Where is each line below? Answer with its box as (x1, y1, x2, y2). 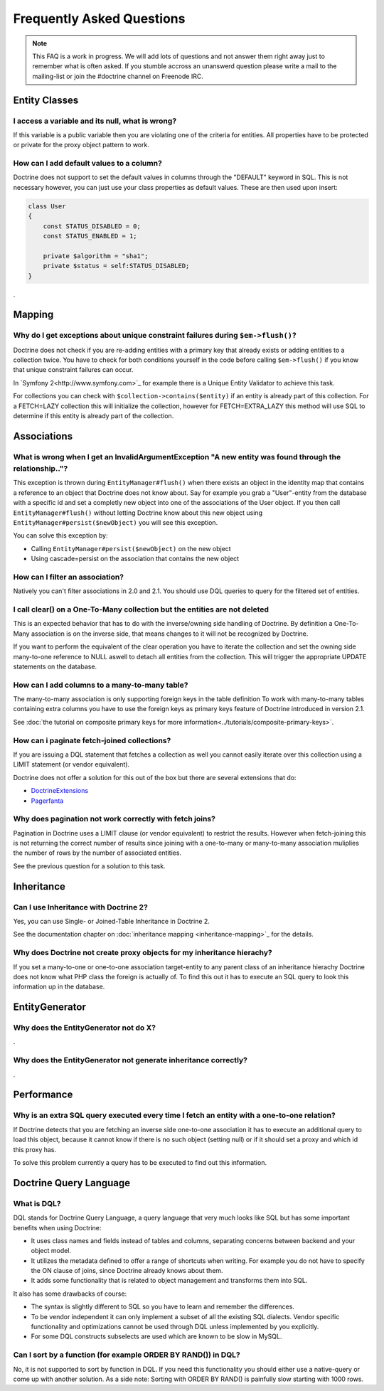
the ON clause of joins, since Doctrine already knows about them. (31, 1267, 223, 1275)
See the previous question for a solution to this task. (13, 861, 166, 870)
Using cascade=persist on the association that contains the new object (31, 555, 240, 563)
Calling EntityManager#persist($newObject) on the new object (31, 544, 231, 553)
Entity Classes (13, 94, 79, 106)
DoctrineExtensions (31, 787, 89, 795)
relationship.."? (13, 463, 68, 473)
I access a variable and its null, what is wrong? (13, 116, 177, 126)
